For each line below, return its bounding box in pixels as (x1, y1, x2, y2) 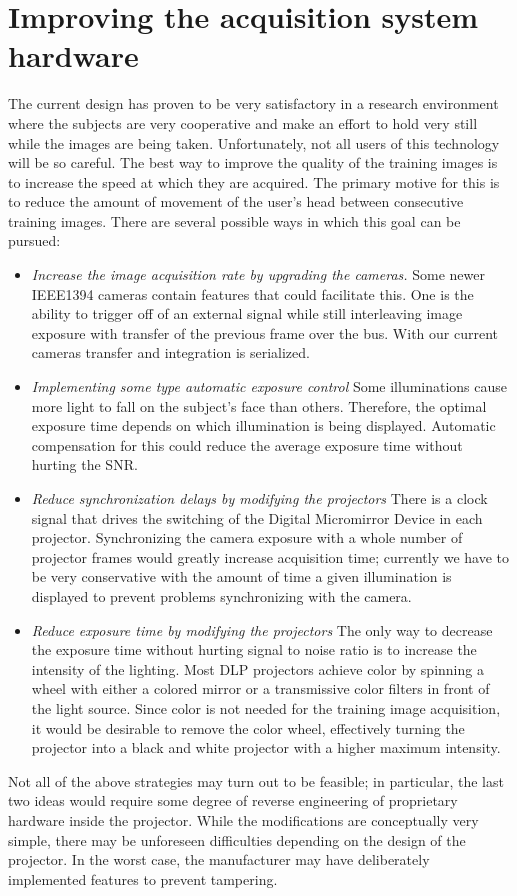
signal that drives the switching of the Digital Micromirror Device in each (31, 507, 483, 528)
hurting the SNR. (31, 454, 138, 475)
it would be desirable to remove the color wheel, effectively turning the (31, 717, 465, 738)
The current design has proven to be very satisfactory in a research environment (8, 93, 499, 114)
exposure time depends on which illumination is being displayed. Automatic (31, 415, 496, 436)
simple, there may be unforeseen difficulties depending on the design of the (8, 829, 466, 850)
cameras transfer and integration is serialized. (31, 342, 310, 363)
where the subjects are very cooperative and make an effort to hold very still (8, 112, 478, 133)
